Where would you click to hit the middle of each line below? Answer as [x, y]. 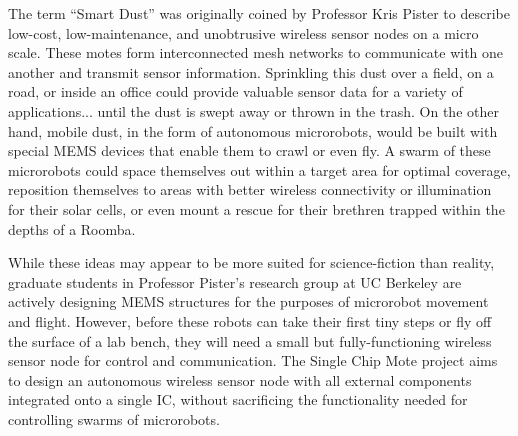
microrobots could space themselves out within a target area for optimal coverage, [259, 169]
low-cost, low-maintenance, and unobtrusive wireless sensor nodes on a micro [243, 32]
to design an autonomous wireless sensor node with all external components [240, 379]
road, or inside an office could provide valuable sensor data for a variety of [235, 91]
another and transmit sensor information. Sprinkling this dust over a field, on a [251, 71]
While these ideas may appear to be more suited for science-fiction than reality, [251, 262]
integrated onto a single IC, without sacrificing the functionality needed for [238, 399]
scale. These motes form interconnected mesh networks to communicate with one [256, 52]
